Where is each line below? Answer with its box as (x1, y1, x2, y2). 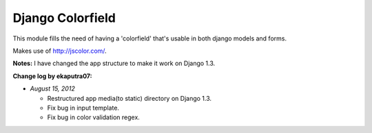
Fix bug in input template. (47, 104, 120, 112)
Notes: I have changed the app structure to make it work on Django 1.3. (12, 59, 216, 68)
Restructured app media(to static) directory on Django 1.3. (47, 94, 212, 102)
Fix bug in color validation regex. (47, 113, 141, 121)
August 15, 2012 (30, 84, 75, 93)
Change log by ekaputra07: (12, 72, 92, 80)
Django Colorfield (12, 10, 116, 25)
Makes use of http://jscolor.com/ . (12, 47, 107, 55)
